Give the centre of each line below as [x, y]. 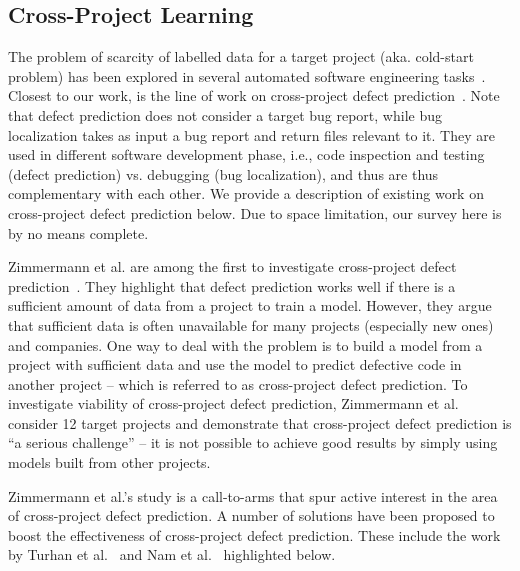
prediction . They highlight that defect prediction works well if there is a [232, 285]
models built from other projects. [109, 462]
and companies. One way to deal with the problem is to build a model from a [245, 344]
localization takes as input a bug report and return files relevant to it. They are [251, 134]
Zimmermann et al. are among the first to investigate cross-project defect [232, 266]
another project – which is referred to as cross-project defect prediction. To [238, 383]
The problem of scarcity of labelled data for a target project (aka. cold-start [241, 56]
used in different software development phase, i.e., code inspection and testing [246, 154]
